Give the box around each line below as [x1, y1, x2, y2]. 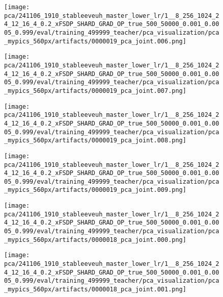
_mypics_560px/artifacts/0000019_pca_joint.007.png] [4, 87, 186, 94]
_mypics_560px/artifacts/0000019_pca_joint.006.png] [4, 37, 186, 45]
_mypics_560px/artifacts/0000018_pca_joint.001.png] [4, 286, 186, 293]
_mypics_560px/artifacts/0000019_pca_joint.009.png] [4, 186, 186, 194]
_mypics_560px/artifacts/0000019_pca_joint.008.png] [4, 137, 186, 144]
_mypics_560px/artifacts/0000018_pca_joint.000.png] [4, 236, 186, 243]
